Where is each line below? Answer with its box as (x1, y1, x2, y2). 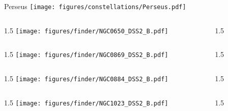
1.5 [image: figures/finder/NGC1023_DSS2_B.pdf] (4, 97, 169, 107)
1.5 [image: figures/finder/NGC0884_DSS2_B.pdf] (4, 73, 169, 83)
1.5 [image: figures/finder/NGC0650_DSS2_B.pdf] (4, 25, 169, 35)
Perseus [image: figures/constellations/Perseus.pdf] (4, 1, 186, 11)
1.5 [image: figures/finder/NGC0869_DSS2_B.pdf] (4, 49, 169, 60)
